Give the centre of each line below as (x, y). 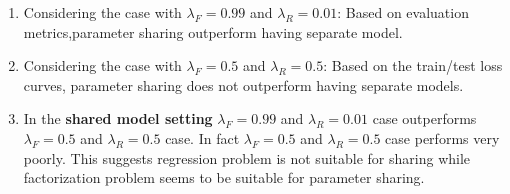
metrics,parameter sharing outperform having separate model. (213, 31)
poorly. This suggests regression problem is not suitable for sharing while (247, 157)
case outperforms (424, 118)
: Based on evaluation (403, 12)
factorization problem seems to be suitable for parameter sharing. (224, 177)
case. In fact (202, 137)
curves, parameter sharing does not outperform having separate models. (243, 84)
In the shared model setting (118, 118)
